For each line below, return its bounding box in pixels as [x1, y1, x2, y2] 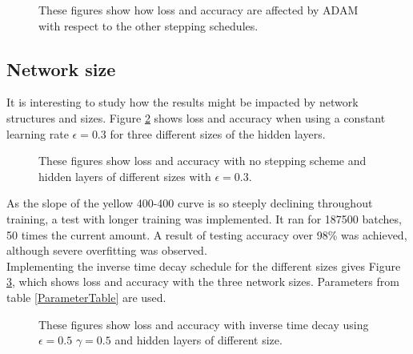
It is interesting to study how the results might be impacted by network [6, 94, 359, 111]
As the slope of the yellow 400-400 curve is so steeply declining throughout [6, 195, 373, 211]
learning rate [6, 125, 69, 142]
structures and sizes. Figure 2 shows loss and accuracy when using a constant [6, 109, 386, 126]
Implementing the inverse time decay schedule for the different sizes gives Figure [6, 257, 401, 274]
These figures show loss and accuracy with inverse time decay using [38, 316, 369, 332]
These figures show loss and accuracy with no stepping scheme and [38, 152, 367, 169]
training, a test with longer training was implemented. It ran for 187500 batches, [6, 210, 402, 227]
